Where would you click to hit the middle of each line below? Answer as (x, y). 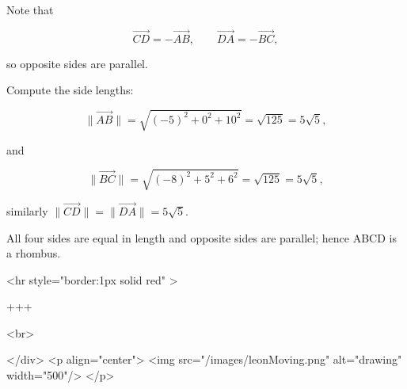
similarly (27, 210)
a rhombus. (34, 253)
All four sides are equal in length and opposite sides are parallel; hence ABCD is (202, 237)
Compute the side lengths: (70, 90)
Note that (30, 10)
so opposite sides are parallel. (77, 63)
